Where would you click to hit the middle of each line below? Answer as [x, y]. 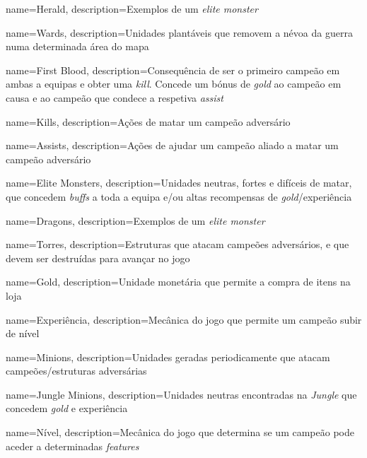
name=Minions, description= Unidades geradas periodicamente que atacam [168, 357]
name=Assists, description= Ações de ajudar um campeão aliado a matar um [172, 145]
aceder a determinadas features [72, 446]
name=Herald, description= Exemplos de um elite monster [132, 8]
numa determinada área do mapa [77, 46]
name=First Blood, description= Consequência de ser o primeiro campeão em [173, 70]
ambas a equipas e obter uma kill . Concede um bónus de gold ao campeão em [174, 84]
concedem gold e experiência [67, 408]
